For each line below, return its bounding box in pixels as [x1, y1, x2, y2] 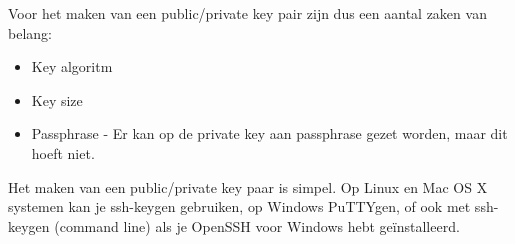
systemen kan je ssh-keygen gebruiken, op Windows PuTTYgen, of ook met [8, 196, 471, 217]
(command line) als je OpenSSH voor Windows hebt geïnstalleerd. [54, 215, 460, 236]
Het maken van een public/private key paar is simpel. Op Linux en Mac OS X [8, 176, 488, 197]
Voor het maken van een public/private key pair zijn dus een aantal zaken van [8, 3, 487, 23]
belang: [8, 22, 52, 43]
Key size [31, 89, 83, 110]
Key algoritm [31, 56, 113, 77]
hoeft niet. [31, 142, 95, 163]
